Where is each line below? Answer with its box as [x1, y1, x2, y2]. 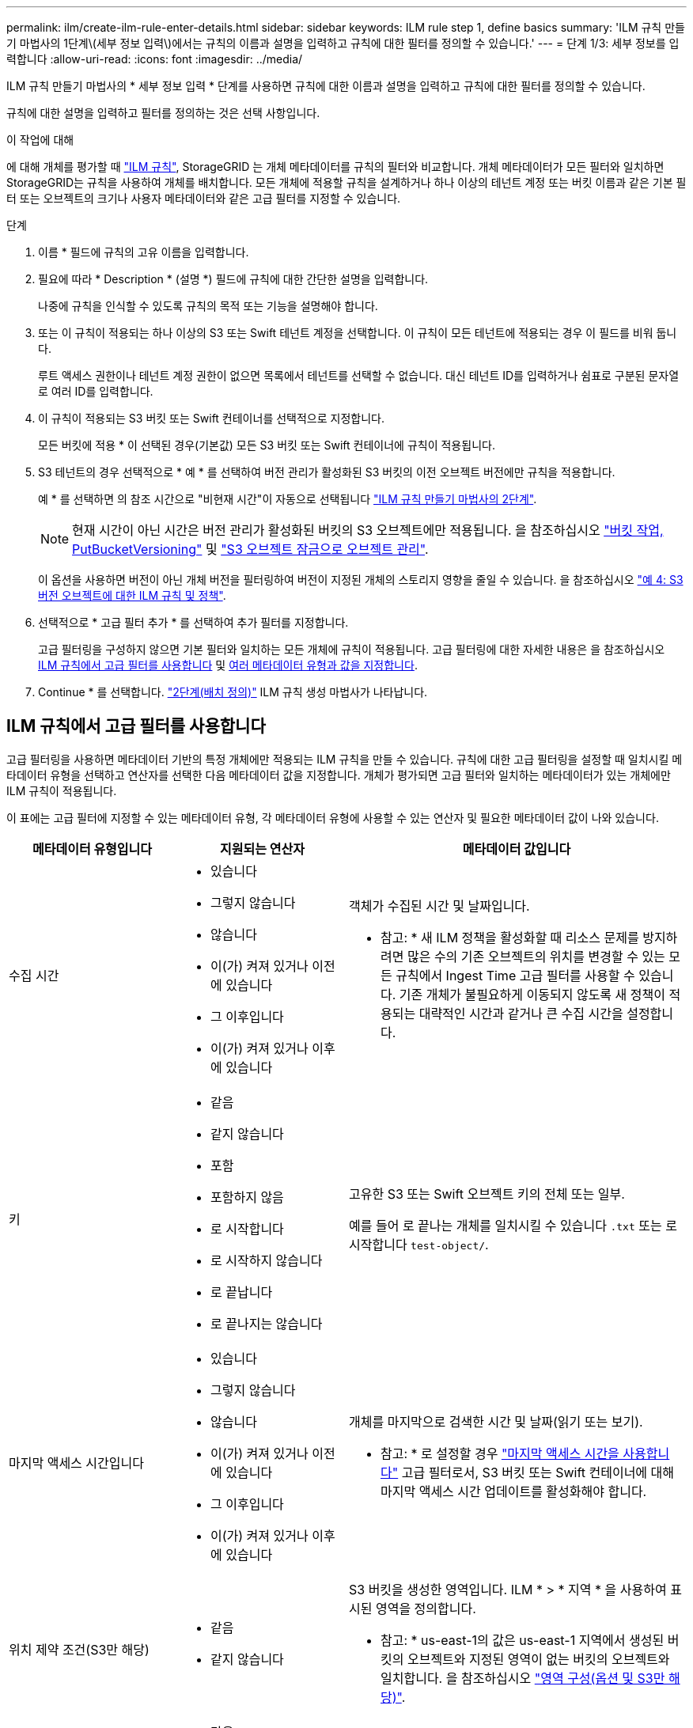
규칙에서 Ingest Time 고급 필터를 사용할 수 [396, 967, 635, 983]
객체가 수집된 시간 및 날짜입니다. [349, 897, 530, 914]
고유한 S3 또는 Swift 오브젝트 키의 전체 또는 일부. [349, 1185, 625, 1202]
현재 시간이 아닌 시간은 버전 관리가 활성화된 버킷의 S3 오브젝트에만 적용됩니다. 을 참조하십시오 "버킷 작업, [72, 522, 664, 538]
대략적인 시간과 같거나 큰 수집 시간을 [418, 1005, 623, 1021]
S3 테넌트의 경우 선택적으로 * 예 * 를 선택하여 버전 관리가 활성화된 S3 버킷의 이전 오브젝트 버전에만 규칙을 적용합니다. [38, 465, 615, 479]
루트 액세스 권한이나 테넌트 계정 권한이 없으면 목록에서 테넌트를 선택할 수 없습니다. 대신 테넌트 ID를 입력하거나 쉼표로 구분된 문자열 [38, 369, 680, 382]
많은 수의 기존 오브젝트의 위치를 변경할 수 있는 [407, 948, 665, 964]
